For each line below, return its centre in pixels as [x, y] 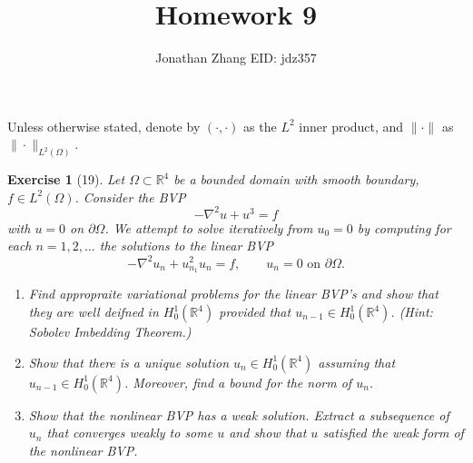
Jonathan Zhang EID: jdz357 [236, 58]
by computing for [404, 227]
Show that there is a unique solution [129, 362]
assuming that [357, 362]
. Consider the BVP [130, 197]
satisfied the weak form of [393, 433]
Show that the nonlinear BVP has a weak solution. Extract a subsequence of [239, 414]
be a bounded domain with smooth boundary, [296, 179]
